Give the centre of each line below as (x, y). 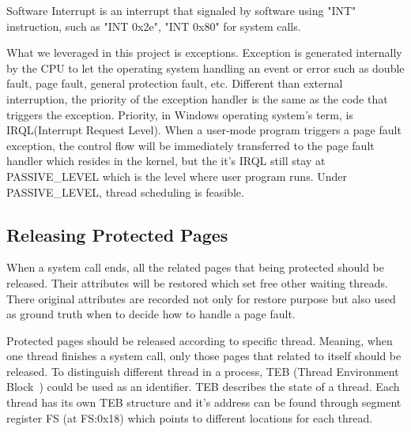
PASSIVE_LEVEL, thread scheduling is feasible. (125, 192)
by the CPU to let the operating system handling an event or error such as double (205, 68)
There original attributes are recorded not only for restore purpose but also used (201, 298)
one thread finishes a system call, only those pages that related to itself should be (204, 356)
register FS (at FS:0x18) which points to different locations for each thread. (190, 417)
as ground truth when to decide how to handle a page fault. (151, 314)
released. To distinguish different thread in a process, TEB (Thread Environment (203, 371)
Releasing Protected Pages (117, 234)
